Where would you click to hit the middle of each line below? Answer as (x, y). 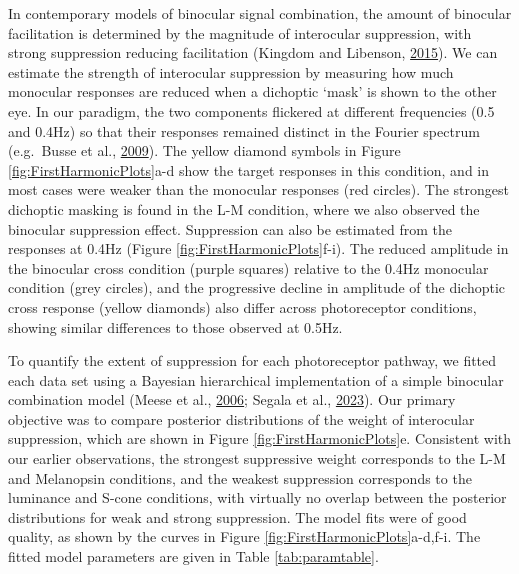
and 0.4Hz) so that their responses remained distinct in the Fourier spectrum (244, 130)
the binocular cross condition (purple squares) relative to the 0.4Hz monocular (248, 267)
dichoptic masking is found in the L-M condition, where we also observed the (244, 208)
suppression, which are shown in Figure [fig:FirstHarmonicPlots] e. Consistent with (260, 438)
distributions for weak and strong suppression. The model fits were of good (237, 516)
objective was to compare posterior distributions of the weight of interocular (241, 418)
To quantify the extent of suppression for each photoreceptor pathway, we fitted (252, 360)
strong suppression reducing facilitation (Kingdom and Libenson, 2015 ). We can (253, 52)
